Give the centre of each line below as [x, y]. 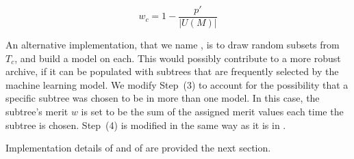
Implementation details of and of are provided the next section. [138, 148]
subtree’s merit [37, 112]
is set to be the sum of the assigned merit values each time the [212, 112]
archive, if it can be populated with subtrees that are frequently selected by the [172, 71]
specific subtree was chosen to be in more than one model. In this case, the [163, 98]
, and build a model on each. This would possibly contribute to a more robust [178, 58]
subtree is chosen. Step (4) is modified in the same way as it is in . [146, 125]
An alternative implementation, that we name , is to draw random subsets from [173, 45]
